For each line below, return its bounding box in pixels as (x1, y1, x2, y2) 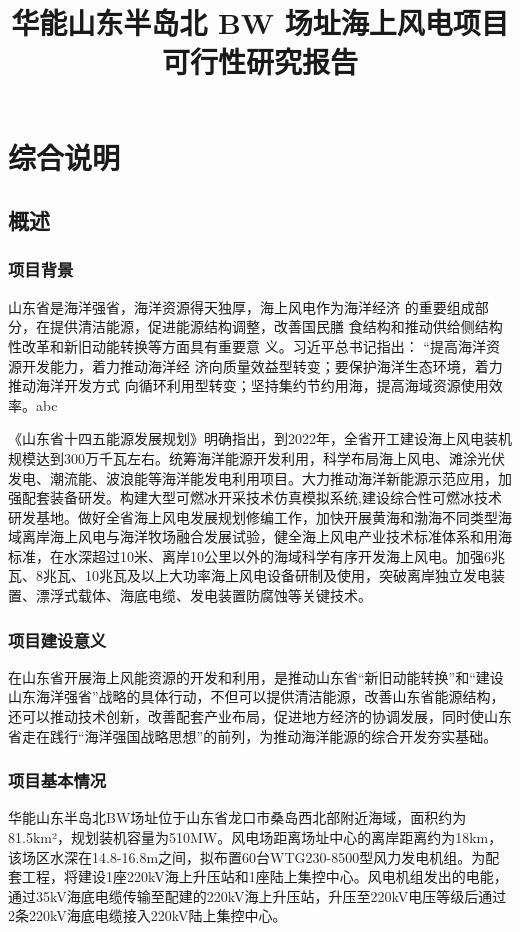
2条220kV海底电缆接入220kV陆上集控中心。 (8, 905, 287, 926)
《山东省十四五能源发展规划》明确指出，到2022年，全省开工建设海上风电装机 (8, 428, 512, 449)
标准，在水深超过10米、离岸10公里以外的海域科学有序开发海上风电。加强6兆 (8, 545, 505, 566)
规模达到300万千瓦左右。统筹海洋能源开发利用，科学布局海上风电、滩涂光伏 (8, 447, 505, 468)
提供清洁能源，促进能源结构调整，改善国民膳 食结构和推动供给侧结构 (49, 316, 503, 337)
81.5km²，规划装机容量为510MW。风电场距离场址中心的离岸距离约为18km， (8, 827, 503, 848)
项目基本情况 (8, 768, 107, 793)
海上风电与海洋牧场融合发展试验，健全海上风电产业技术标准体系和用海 (49, 526, 512, 547)
